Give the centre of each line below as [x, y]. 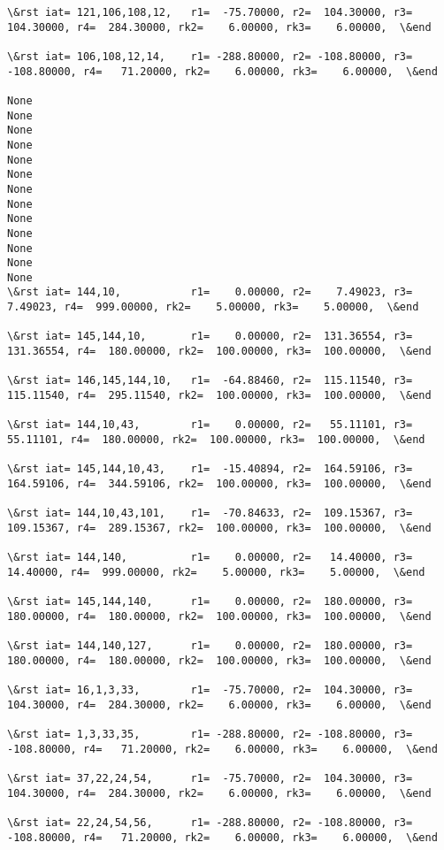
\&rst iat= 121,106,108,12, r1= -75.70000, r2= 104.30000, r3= [210, 12]
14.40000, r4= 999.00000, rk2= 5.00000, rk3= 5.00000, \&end [216, 572]
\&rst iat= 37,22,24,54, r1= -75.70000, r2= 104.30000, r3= [210, 779]
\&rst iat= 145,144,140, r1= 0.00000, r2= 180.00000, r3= [210, 602]
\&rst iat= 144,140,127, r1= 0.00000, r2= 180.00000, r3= [210, 646]
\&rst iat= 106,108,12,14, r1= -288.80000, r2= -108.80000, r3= [210, 56]
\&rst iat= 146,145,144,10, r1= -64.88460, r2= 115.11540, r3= [210, 381]
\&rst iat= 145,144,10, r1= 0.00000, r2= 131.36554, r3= [210, 337]
